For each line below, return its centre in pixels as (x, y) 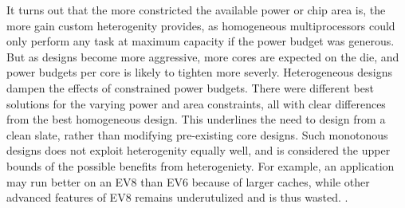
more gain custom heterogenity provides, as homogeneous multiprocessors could (201, 25)
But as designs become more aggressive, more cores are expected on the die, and (203, 56)
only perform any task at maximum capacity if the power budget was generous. (201, 41)
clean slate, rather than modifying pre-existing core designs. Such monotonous (197, 134)
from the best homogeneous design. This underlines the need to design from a (196, 119)
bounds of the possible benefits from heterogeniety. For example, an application (201, 165)
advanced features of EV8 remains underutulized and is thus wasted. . (177, 197)
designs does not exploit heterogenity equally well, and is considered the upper (199, 150)
